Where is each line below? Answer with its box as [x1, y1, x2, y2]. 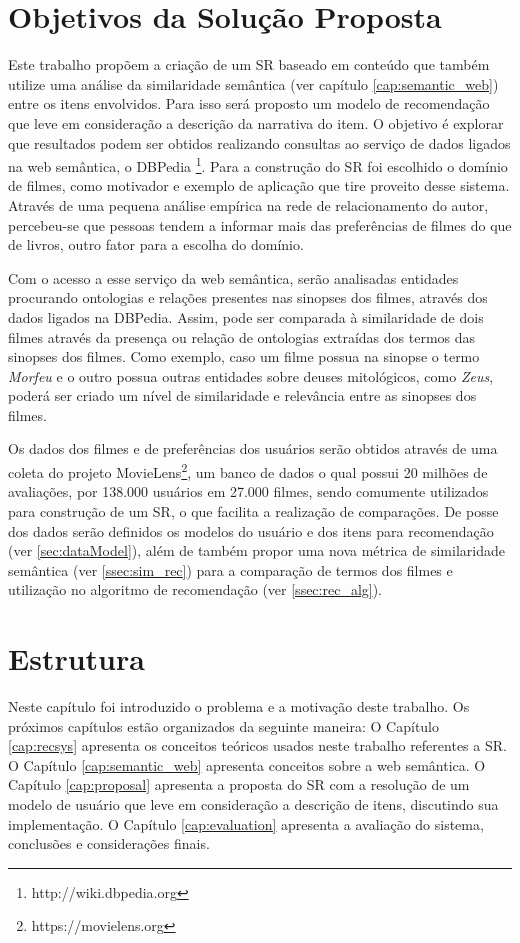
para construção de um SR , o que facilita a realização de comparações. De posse [8, 500, 499, 521]
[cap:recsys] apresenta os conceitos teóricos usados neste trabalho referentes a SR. [8, 735, 507, 756]
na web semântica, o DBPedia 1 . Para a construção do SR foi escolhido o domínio [8, 153, 508, 176]
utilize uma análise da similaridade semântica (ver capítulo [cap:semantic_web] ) [8, 73, 499, 94]
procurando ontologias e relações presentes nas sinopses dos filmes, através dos [8, 287, 488, 308]
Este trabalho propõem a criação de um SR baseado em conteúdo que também [8, 54, 490, 75]
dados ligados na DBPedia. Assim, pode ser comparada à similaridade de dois [8, 306, 484, 327]
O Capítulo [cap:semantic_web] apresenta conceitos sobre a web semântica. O [8, 754, 486, 775]
